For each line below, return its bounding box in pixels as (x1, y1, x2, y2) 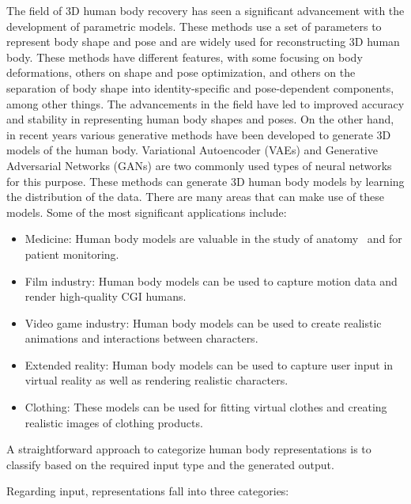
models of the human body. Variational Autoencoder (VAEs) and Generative (6, 142, 379, 158)
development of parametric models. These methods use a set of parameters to (6, 17, 382, 34)
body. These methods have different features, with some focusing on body (6, 48, 363, 65)
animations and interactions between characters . (25, 330, 258, 347)
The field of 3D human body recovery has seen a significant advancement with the (6, 2, 405, 18)
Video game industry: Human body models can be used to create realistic (25, 314, 382, 331)
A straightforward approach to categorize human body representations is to (6, 441, 371, 457)
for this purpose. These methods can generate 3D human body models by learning (6, 172, 405, 189)
